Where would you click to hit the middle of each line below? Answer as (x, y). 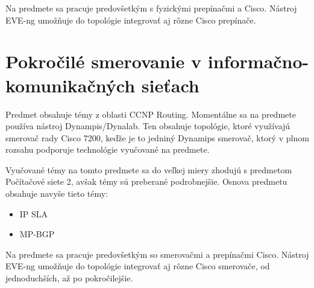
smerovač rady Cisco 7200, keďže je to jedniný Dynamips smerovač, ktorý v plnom (157, 137)
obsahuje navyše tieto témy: (57, 194)
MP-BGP (37, 234)
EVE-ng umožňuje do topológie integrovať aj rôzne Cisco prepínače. (131, 20)
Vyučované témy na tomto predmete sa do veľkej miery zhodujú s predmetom (149, 169)
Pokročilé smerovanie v (104, 61)
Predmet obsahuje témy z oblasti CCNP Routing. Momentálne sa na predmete (151, 114)
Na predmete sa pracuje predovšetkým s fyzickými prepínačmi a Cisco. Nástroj (151, 8)
